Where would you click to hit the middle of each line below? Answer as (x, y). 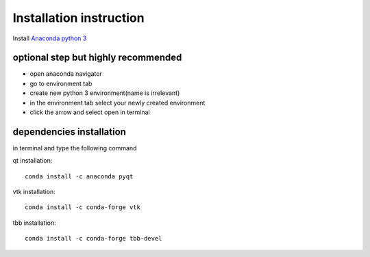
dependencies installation (70, 132)
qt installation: (33, 161)
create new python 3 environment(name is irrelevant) (105, 93)
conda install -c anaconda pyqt (79, 176)
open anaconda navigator (66, 74)
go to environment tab (61, 83)
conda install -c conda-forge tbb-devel (94, 239)
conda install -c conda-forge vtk (83, 207)
